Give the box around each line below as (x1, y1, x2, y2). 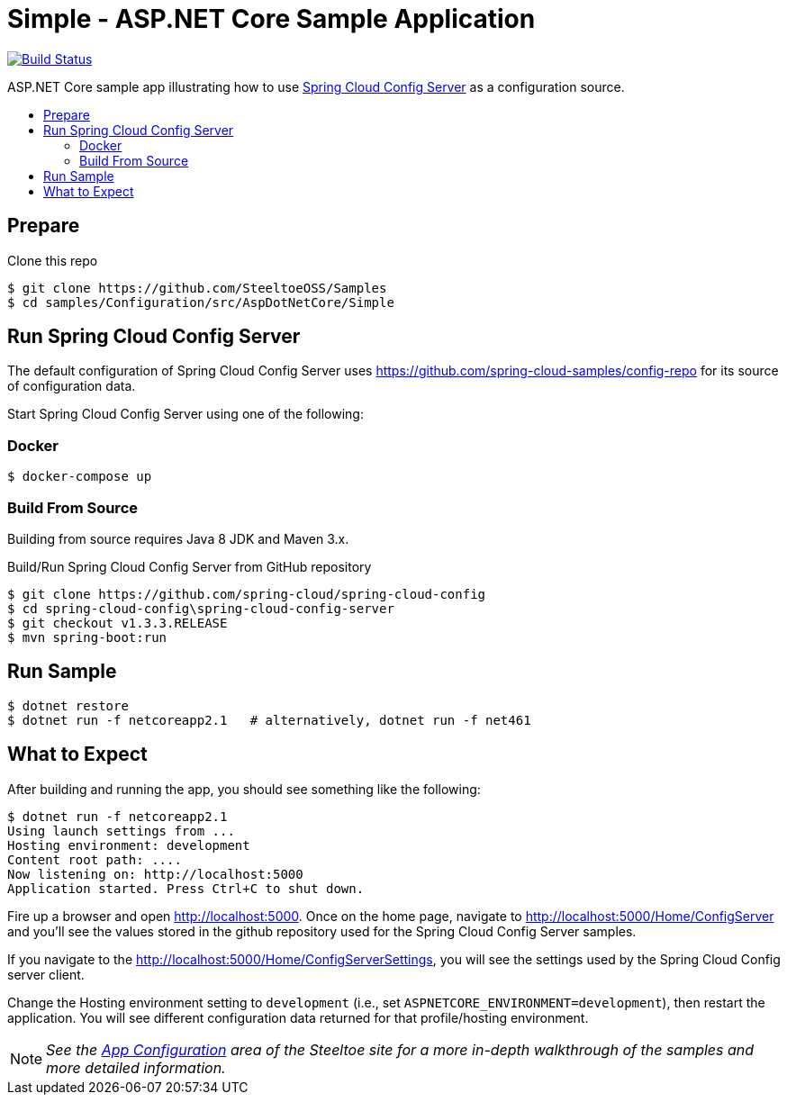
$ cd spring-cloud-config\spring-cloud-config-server (7, 601, 394, 616)
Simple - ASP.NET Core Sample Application (7, 4, 536, 34)
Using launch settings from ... (7, 823, 235, 838)
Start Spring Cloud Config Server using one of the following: (7, 406, 364, 422)
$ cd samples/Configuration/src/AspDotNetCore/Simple (7, 294, 394, 310)
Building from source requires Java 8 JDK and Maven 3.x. (7, 530, 349, 546)
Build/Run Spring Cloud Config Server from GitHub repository (7, 558, 372, 574)
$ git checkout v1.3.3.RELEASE (7, 615, 228, 630)
